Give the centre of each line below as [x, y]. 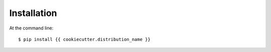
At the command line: [31, 28]
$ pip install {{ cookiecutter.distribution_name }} [84, 39]
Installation [33, 13]
